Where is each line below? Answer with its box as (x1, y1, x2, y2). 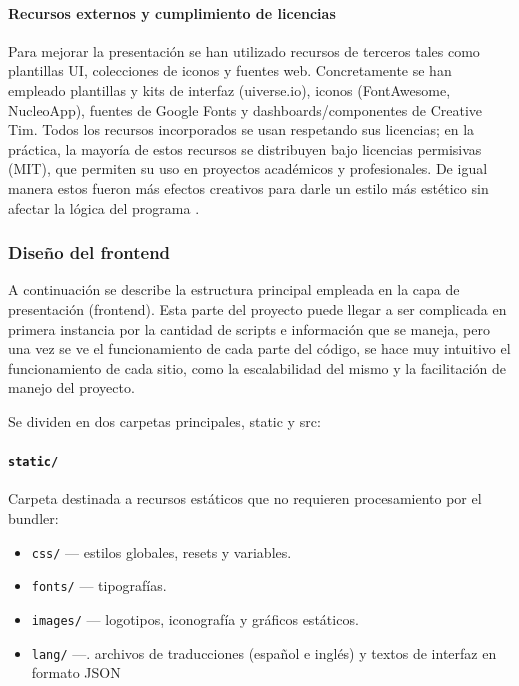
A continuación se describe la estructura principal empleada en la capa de (8, 279, 460, 300)
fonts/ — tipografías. (31, 575, 167, 596)
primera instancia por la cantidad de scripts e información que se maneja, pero (8, 318, 490, 339)
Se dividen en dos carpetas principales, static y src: (8, 410, 321, 431)
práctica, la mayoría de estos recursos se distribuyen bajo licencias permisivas (8, 138, 482, 159)
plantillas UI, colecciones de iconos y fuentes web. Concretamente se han (8, 60, 452, 81)
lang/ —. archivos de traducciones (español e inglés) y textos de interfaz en (31, 642, 497, 663)
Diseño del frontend (8, 240, 171, 265)
